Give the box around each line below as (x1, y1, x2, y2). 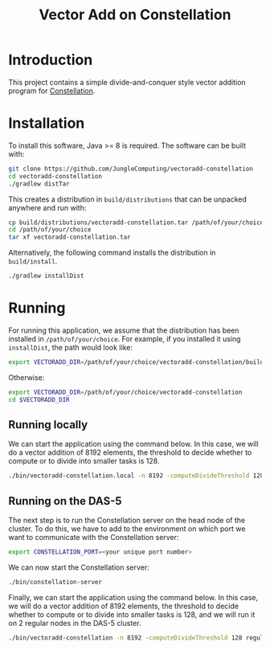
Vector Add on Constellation (39, 6, 231, 24)
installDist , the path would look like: (8, 342, 133, 352)
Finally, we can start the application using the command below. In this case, (8, 592, 259, 602)
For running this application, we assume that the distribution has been (8, 325, 239, 335)
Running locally (8, 418, 88, 431)
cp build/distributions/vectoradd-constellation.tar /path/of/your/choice (8, 219, 264, 227)
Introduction (8, 51, 93, 69)
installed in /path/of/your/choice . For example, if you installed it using (8, 333, 241, 343)
